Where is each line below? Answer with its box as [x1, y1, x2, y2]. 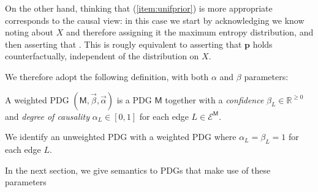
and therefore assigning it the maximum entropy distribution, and [66, 26, 314, 39]
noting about [5, 26, 53, 39]
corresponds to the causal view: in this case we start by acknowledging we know [5, 13, 305, 26]
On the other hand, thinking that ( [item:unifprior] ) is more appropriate [5, 2, 273, 14]
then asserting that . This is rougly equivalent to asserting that [5, 37, 242, 50]
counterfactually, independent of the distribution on [5, 50, 199, 62]
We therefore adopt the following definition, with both [5, 70, 209, 83]
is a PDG [116, 93, 152, 106]
